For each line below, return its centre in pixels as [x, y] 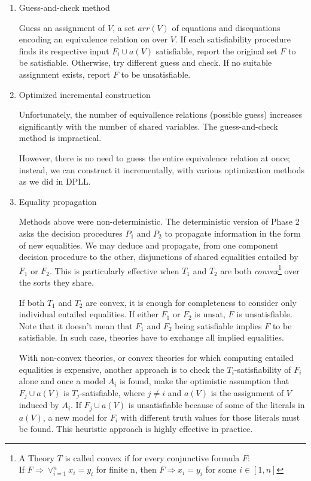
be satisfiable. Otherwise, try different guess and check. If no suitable [145, 62]
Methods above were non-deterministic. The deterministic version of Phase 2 [159, 221]
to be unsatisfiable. [156, 74]
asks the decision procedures [71, 233]
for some [221, 469]
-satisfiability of [263, 369]
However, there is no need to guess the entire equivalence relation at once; [154, 157]
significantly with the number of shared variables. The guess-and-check [148, 126]
